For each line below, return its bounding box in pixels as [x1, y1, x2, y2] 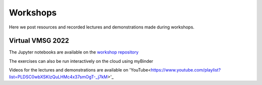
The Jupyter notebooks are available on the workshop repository [9, 49, 139, 55]
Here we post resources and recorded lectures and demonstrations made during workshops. [9, 24, 195, 30]
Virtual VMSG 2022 [9, 37, 69, 45]
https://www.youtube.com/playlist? [150, 67, 221, 73]
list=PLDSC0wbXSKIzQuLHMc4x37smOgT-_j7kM [9, 74, 108, 80]
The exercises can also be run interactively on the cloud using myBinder [9, 58, 153, 64]
